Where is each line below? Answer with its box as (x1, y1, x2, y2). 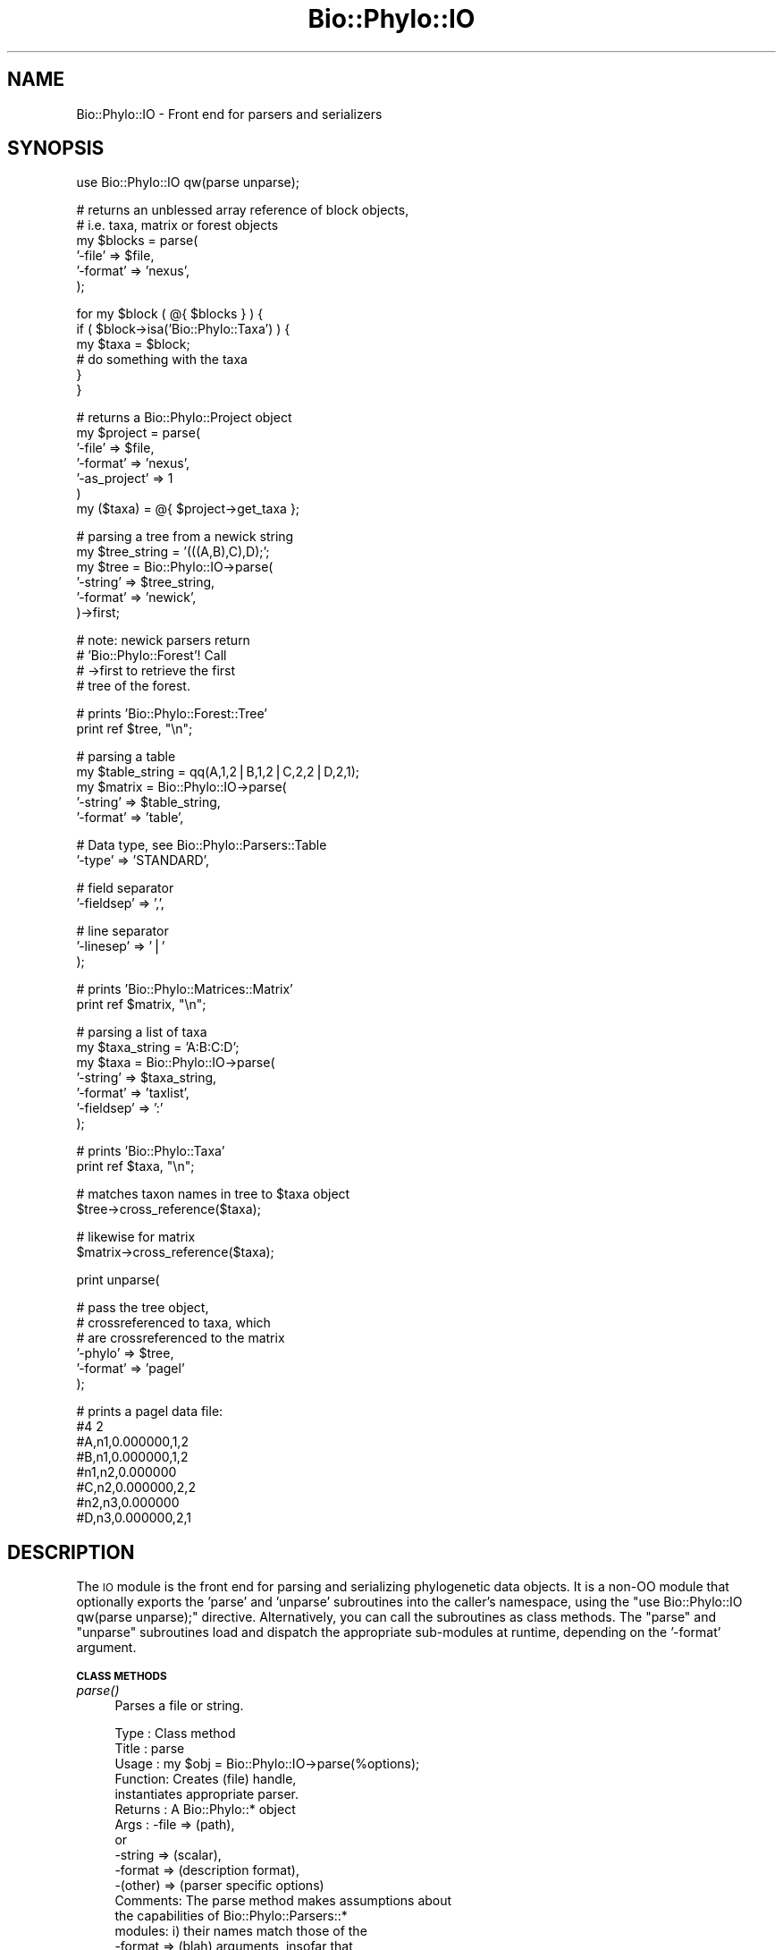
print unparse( (76, 1272, 160, 1288)
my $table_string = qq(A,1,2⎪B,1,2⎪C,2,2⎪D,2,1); (76, 764, 360, 780)
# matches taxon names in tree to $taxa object (76, 1186, 350, 1202)
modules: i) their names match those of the (114, 1923, 367, 1939)
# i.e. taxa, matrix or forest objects (76, 217, 279, 233)
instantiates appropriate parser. (114, 1786, 299, 1802)
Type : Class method (114, 1725, 236, 1742)
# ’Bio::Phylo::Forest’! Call (76, 648, 227, 664)
